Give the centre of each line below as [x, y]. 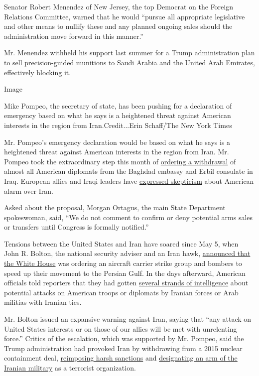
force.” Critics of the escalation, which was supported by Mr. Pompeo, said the [124, 338]
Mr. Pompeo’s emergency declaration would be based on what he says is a [117, 142]
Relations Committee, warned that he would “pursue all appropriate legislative [125, 16]
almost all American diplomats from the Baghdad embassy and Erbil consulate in [129, 171]
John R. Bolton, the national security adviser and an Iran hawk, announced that [127, 253]
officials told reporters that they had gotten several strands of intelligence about [126, 283]
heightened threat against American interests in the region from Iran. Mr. [117, 152]
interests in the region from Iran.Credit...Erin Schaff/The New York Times [118, 125]
